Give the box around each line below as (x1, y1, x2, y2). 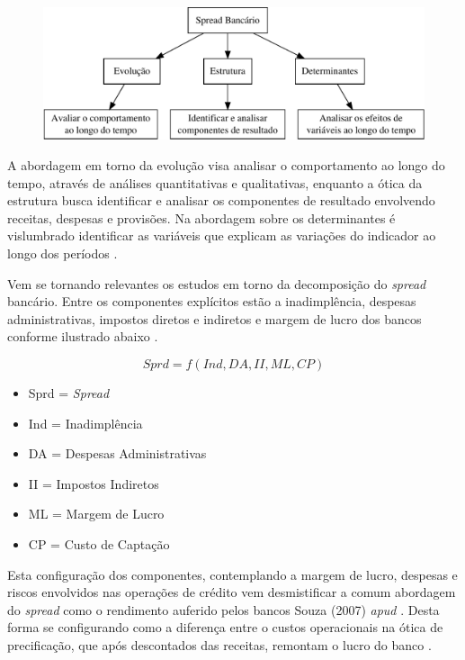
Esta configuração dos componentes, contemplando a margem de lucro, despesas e (7, 565, 458, 583)
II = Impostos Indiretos (28, 474, 159, 493)
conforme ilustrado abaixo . (7, 327, 158, 346)
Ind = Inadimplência (28, 413, 143, 432)
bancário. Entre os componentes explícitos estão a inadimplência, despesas (7, 292, 416, 311)
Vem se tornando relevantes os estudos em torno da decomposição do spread (7, 274, 426, 293)
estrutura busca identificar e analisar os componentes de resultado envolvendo (7, 191, 435, 210)
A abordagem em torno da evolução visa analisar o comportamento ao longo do (7, 156, 445, 174)
